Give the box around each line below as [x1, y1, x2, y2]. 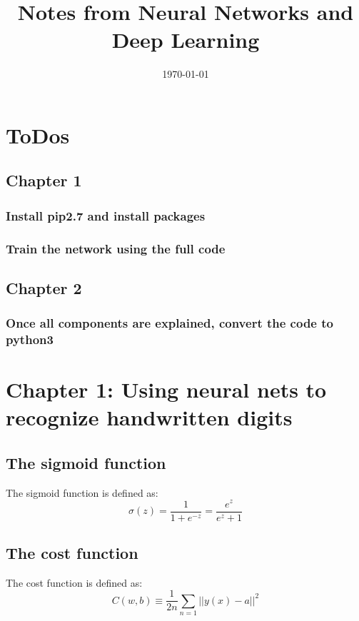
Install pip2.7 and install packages [6, 206, 206, 224]
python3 [6, 330, 54, 348]
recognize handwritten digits [6, 403, 293, 432]
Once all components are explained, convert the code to [6, 314, 333, 332]
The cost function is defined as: [6, 575, 143, 590]
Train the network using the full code [6, 239, 226, 257]
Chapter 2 [6, 276, 82, 298]
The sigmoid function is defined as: [6, 485, 158, 500]
